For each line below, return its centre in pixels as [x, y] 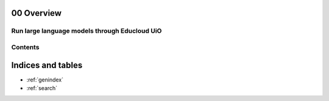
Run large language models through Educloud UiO [87, 31]
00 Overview [37, 13]
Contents [25, 47]
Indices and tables [47, 65]
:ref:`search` [42, 88]
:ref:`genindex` [45, 80]
